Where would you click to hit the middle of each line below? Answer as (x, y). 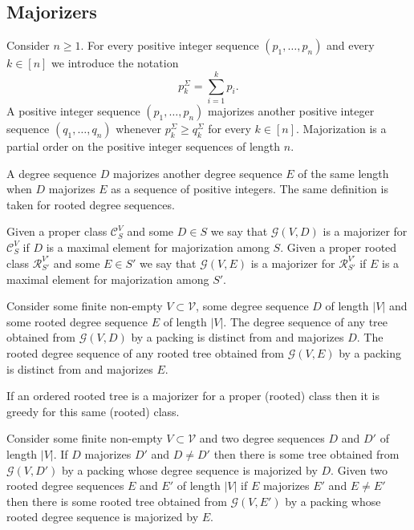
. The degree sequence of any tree (306, 321)
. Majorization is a (341, 128)
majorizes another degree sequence (198, 173)
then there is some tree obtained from (306, 453)
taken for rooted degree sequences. (91, 204)
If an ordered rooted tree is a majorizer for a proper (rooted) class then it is (193, 396)
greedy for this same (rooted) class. (93, 411)
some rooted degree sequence (77, 321)
